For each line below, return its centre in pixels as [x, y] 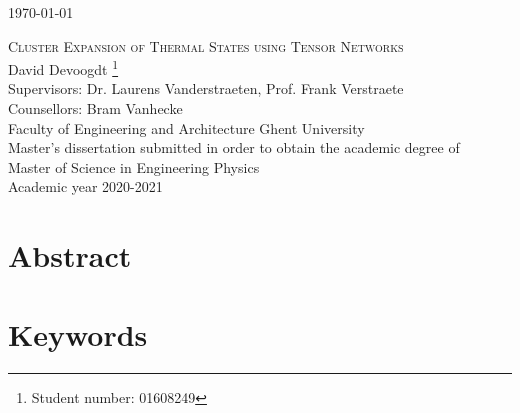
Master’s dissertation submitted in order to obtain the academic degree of [234, 147]
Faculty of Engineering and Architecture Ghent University [186, 127]
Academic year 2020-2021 [85, 186]
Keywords [78, 333]
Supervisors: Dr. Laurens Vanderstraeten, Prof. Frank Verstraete [206, 88]
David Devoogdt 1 [63, 67]
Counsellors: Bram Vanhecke [95, 108]
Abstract [70, 255]
